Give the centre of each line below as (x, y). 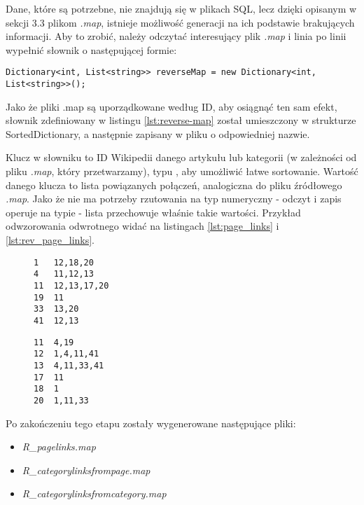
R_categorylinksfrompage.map (86, 470)
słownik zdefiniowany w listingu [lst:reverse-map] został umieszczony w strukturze (181, 120)
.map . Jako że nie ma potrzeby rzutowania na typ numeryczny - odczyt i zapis (174, 199)
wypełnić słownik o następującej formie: (91, 49)
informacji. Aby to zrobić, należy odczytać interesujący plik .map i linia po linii (176, 36)
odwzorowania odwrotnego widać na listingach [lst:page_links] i (142, 226)
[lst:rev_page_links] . (50, 240)
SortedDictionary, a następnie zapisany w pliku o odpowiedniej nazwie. (158, 133)
